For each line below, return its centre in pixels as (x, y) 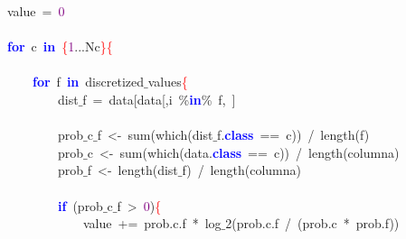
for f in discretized (88, 82)
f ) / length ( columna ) (241, 170)
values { (168, 82)
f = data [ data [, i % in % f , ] (159, 99)
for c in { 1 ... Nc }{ (60, 46)
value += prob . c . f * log (152, 223)
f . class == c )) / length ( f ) (293, 135)
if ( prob (80, 205)
